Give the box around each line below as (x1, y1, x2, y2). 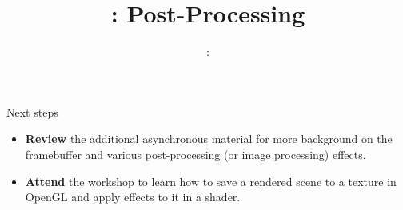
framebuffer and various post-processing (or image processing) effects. (25, 145, 366, 162)
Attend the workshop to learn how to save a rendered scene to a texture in (25, 172, 397, 189)
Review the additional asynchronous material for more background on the (25, 130, 393, 147)
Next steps (6, 103, 58, 120)
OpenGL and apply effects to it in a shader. (25, 188, 241, 205)
